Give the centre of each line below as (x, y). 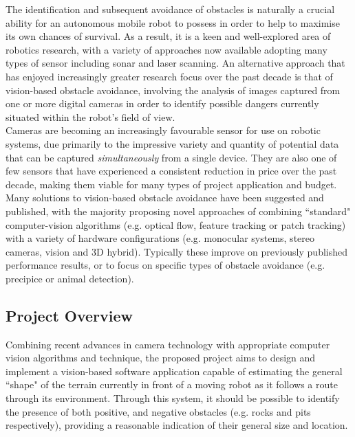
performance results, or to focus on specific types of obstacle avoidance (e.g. (165, 265)
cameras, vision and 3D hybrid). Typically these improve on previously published (176, 251)
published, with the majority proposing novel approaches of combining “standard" (178, 211)
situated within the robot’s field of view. (90, 116)
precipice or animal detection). (70, 278)
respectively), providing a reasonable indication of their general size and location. (177, 425)
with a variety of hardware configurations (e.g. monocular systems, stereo (160, 238)
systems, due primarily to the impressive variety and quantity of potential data (172, 143)
